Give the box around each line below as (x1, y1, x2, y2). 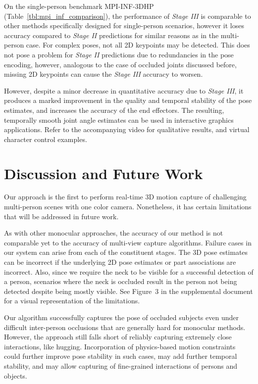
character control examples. (4, 134, 87, 144)
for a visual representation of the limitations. (4, 295, 140, 306)
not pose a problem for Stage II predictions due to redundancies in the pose (4, 49, 234, 59)
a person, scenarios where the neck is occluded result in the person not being (4, 276, 237, 287)
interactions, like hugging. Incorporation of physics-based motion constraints (4, 341, 236, 351)
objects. (4, 370, 27, 381)
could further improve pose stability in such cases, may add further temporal (4, 351, 237, 361)
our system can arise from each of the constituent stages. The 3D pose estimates (4, 247, 248, 257)
